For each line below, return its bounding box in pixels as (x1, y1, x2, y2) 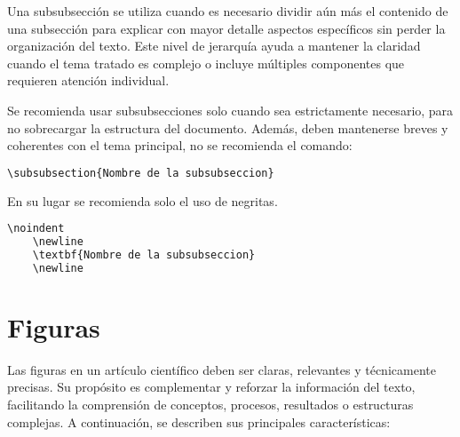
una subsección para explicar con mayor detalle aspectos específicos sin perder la (7, 19, 446, 37)
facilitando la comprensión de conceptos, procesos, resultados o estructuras (7, 395, 414, 414)
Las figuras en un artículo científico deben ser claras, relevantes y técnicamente (7, 360, 436, 378)
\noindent (7, 222, 65, 235)
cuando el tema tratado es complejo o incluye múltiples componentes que (7, 53, 405, 72)
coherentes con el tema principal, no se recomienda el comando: (7, 136, 353, 155)
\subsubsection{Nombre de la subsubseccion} (7, 166, 274, 179)
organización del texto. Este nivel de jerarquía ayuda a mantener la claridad (7, 36, 421, 55)
